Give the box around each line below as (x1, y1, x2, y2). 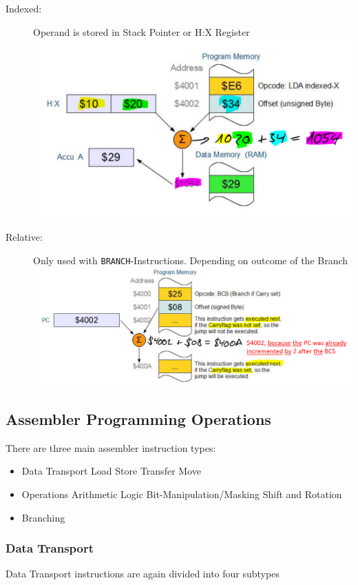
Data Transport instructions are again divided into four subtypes (6, 566, 280, 581)
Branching (21, 510, 65, 524)
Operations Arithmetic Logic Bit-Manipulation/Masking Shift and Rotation (21, 486, 342, 501)
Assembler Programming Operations (6, 408, 271, 429)
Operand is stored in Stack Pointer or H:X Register (33, 24, 250, 39)
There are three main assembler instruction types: (6, 440, 216, 455)
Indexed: (6, 1, 42, 15)
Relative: (6, 229, 43, 244)
